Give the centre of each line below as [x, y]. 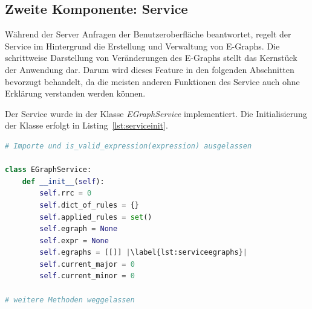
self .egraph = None [79, 229]
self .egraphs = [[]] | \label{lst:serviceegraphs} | [143, 253]
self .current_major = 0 [87, 264]
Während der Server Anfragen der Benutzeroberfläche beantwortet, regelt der [148, 34]
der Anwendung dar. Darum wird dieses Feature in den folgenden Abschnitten [150, 69]
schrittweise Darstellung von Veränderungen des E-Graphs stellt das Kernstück [151, 58]
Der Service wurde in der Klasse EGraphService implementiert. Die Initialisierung [156, 113]
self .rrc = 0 [66, 193]
